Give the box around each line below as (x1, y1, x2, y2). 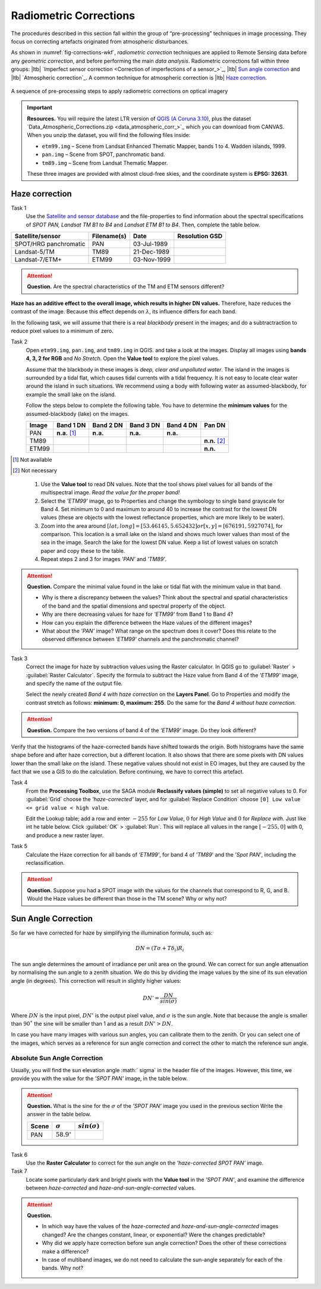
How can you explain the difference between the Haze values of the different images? (42, 619, 253, 626)
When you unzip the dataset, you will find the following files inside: (27, 132, 191, 139)
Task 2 (11, 338, 28, 345)
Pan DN (204, 421, 226, 429)
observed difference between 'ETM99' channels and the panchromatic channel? (42, 636, 239, 643)
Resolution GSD (177, 232, 223, 241)
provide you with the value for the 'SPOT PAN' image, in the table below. (11, 1075, 188, 1082)
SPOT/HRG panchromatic (14, 240, 86, 248)
